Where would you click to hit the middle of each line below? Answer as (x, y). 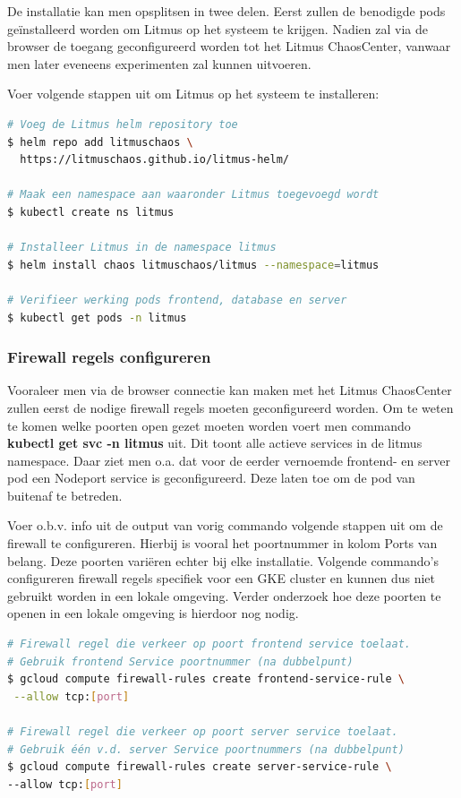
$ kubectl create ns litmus (91, 212)
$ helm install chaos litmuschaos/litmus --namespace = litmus (193, 265)
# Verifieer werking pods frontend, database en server (177, 300)
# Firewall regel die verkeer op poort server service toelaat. (203, 732)
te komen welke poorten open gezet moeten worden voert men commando (209, 425)
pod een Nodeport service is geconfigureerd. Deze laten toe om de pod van (211, 478)
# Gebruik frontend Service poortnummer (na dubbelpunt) (180, 661)
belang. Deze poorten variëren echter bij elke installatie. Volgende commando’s (223, 560)
